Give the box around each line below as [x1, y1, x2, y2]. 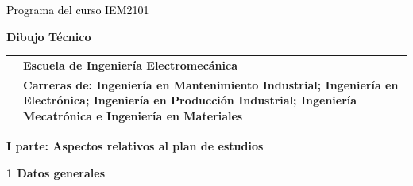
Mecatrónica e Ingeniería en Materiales [23, 107, 243, 123]
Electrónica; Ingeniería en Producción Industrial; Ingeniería [23, 92, 357, 108]
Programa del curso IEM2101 [6, 2, 149, 17]
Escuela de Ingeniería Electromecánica [23, 56, 238, 73]
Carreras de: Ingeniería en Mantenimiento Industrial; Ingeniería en [23, 76, 399, 93]
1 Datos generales [6, 164, 106, 180]
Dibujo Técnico [6, 28, 91, 44]
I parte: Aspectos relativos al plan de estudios [6, 138, 264, 154]
